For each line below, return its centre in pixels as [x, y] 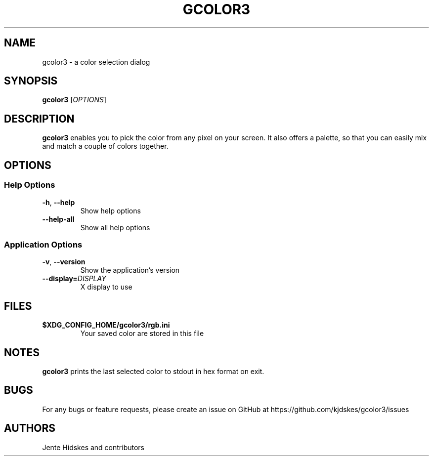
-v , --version [64, 262]
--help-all [58, 219]
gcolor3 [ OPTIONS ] [74, 100]
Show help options [110, 210]
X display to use [106, 287]
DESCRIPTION [39, 119]
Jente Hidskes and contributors [93, 447]
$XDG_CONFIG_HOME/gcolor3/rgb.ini [106, 325]
